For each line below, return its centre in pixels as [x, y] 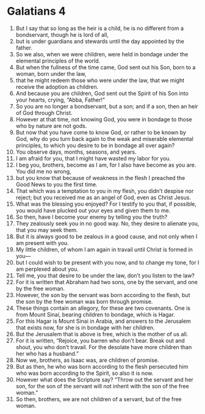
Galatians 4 [36, 11]
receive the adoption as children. [57, 86]
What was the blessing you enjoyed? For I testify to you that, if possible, [106, 204]
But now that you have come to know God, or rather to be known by [101, 132]
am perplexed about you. [47, 269]
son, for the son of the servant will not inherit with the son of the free [102, 386]
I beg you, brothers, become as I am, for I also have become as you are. [106, 165]
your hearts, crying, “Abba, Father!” [60, 100]
